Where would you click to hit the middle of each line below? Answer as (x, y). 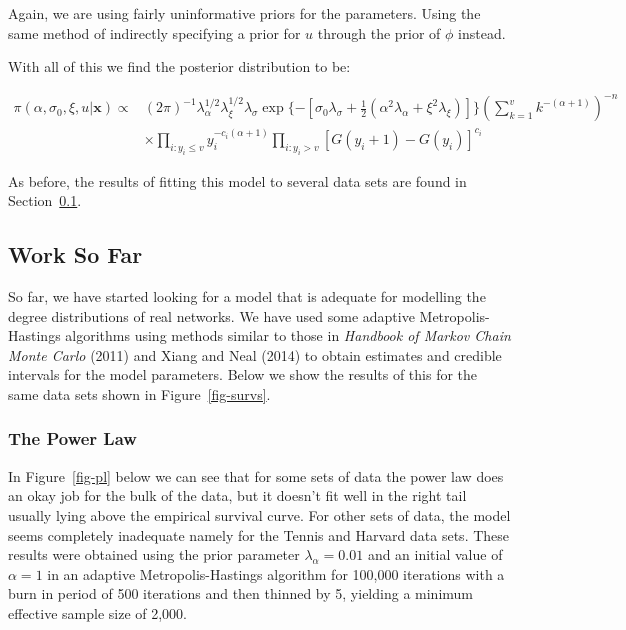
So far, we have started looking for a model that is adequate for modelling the (247, 295)
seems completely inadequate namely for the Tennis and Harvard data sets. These (259, 534)
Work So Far (75, 254)
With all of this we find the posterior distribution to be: (179, 66)
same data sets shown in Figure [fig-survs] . (139, 393)
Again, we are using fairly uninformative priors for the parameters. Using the (244, 13)
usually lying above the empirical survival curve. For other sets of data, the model (259, 514)
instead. (482, 32)
